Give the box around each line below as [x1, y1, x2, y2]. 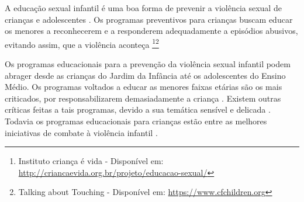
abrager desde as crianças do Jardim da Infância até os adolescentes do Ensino [5, 69, 286, 81]
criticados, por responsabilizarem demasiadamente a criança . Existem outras [5, 92, 281, 104]
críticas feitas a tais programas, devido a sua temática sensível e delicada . [5, 103, 271, 116]
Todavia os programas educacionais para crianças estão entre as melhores [5, 115, 267, 127]
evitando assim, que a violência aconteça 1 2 [5, 36, 159, 50]
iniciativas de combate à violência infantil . [5, 126, 158, 138]
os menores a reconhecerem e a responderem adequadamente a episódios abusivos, [5, 25, 298, 37]
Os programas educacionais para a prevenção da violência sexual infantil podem [5, 58, 291, 70]
